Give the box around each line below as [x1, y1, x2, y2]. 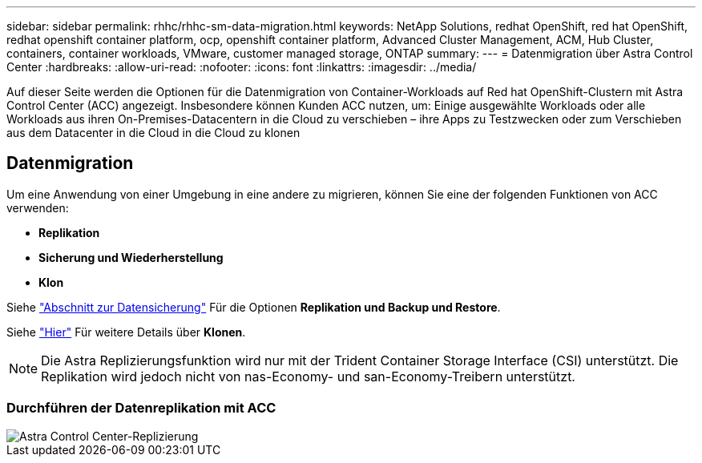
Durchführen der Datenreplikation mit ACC [6, 400, 276, 417]
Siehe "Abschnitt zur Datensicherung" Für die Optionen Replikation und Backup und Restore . [6, 300, 501, 314]
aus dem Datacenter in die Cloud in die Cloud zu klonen [6, 126, 301, 139]
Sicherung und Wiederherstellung [38, 250, 224, 264]
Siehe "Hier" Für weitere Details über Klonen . [6, 324, 246, 339]
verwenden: [6, 200, 69, 215]
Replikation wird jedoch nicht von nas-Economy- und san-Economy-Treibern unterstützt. [41, 368, 575, 384]
